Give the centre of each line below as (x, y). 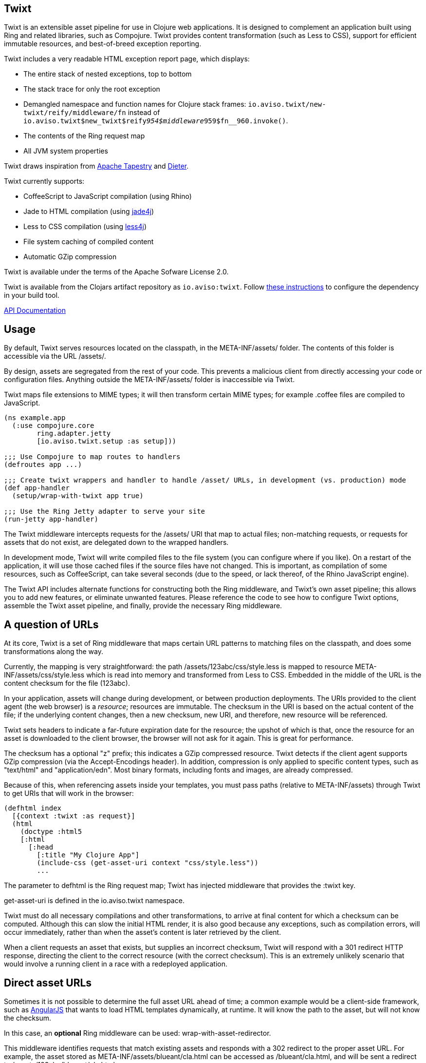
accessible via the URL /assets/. (55, 356)
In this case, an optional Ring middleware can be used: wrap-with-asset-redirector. (138, 1033)
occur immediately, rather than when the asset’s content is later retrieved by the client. (143, 932)
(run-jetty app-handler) (51, 519)
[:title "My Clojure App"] (88, 855)
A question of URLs (51, 624)
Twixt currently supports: (44, 181)
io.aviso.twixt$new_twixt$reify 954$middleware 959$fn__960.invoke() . (156, 121)
